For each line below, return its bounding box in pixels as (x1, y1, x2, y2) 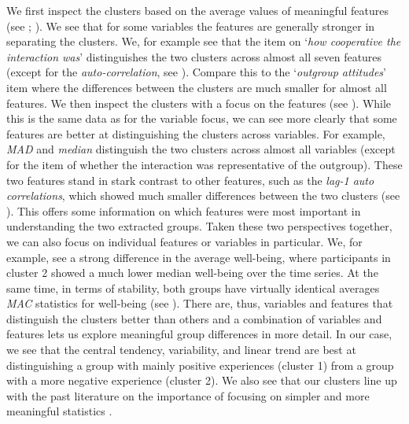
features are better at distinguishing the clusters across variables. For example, (6, 125, 385, 142)
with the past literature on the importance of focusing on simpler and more (6, 387, 370, 404)
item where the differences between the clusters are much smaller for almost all (6, 79, 387, 95)
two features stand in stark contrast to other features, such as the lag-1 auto (6, 171, 374, 188)
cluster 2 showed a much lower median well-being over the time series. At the (6, 264, 378, 281)
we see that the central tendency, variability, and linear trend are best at (6, 341, 356, 358)
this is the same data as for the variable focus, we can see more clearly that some (6, 110, 397, 127)
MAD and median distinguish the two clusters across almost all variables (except (6, 141, 396, 157)
